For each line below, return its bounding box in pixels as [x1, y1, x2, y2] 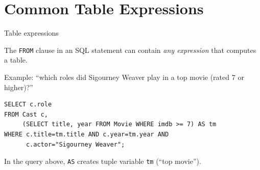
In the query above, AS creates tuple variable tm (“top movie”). [4, 156, 201, 166]
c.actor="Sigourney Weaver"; [26, 140, 125, 148]
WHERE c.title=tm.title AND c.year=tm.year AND [4, 130, 169, 138]
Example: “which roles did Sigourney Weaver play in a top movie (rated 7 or [4, 71, 244, 82]
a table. [4, 54, 28, 65]
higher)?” [4, 81, 33, 92]
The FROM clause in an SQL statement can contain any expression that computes [4, 44, 256, 55]
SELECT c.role [4, 101, 52, 108]
